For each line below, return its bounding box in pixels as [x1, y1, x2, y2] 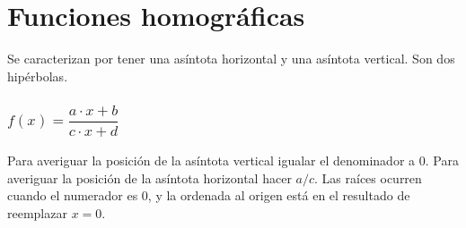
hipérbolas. [7, 66, 68, 85]
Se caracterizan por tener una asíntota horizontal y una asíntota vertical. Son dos [7, 49, 455, 68]
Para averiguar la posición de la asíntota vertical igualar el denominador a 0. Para [7, 150, 459, 169]
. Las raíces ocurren [314, 168, 422, 187]
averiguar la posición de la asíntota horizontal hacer [7, 168, 292, 187]
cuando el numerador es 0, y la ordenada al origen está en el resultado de [7, 186, 410, 205]
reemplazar [7, 203, 67, 222]
